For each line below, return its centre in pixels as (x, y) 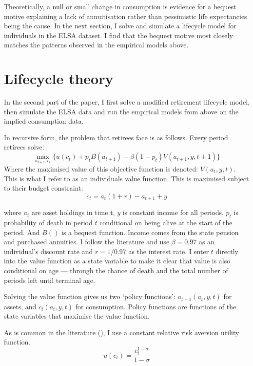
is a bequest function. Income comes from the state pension (150, 232)
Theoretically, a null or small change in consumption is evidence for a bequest (120, 6)
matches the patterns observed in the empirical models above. (96, 45)
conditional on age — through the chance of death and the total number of (116, 270)
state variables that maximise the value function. (77, 316)
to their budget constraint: (44, 188)
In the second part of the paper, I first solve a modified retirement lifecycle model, (127, 102)
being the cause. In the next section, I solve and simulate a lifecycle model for (120, 26)
